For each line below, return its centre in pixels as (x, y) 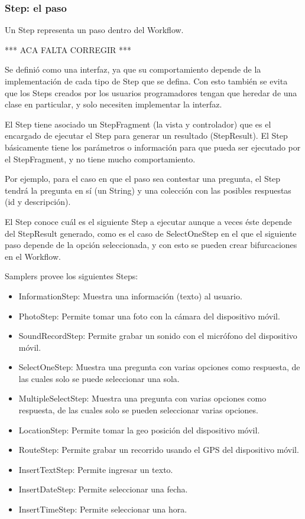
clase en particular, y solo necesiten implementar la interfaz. (113, 104)
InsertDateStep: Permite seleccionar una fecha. (103, 489)
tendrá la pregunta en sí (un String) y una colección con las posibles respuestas (148, 190)
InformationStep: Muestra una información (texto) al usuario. (130, 296)
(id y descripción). (38, 202)
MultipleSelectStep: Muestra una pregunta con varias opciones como (142, 398)
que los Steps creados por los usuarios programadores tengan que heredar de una (151, 92)
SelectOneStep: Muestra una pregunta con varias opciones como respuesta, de (159, 367)
